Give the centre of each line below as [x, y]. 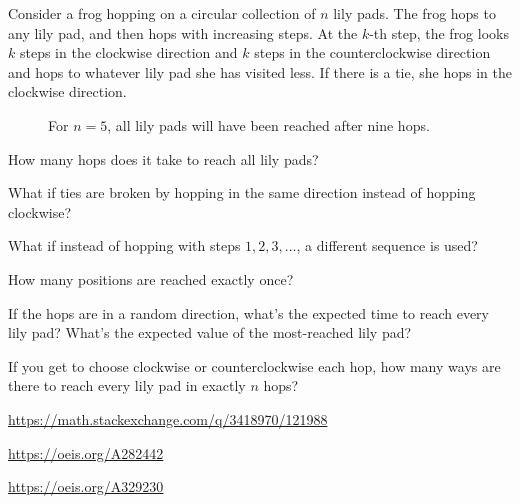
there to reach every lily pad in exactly [127, 385]
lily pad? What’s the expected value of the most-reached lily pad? [210, 332]
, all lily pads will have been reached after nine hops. [268, 124]
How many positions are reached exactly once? [151, 278]
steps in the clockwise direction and [128, 52]
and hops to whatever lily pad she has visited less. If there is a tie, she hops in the [260, 71]
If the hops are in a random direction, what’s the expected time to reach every [248, 312]
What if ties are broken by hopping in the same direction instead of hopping [242, 192]
